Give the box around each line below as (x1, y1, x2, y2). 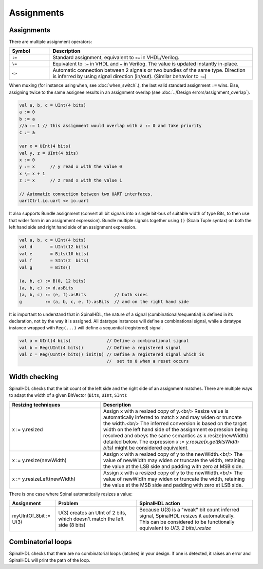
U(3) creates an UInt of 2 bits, (58, 509, 127, 516)
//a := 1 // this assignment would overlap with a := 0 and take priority (19, 123, 202, 128)
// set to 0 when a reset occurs (106, 359, 189, 364)
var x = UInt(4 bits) (19, 143, 71, 149)
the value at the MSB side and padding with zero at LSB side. (103, 481, 243, 488)
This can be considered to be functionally (139, 519, 235, 526)
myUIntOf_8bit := (12, 512, 51, 519)
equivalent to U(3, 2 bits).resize (139, 525, 211, 531)
